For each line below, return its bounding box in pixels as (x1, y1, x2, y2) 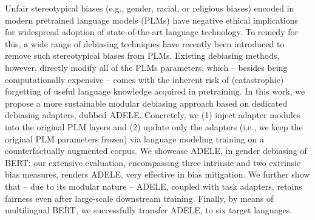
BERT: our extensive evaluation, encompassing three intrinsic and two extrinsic (5, 156, 301, 168)
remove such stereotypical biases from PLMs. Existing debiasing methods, (5, 49, 280, 62)
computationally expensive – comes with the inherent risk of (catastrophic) (5, 73, 284, 85)
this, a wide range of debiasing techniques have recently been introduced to (5, 37, 285, 50)
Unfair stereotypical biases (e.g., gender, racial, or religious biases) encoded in (5, 2, 294, 14)
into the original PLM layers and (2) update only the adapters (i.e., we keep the (5, 120, 303, 133)
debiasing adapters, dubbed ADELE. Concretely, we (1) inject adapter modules (5, 108, 300, 121)
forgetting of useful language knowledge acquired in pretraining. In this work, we (5, 85, 305, 98)
